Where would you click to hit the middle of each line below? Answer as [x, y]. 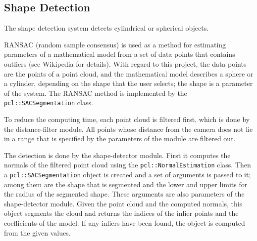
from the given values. [37, 232]
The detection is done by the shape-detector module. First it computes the [117, 155]
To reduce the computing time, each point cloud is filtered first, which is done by [127, 119]
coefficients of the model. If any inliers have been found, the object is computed [125, 223]
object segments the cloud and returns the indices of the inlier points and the [121, 213]
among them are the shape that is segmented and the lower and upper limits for [126, 184]
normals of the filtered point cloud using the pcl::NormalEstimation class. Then [128, 165]
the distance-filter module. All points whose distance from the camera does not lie [128, 129]
